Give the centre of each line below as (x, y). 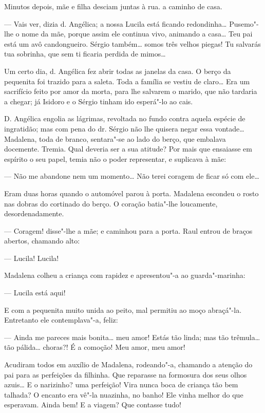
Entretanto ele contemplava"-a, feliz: (61, 320)
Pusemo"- (244, 23)
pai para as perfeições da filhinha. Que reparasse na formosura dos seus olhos (126, 374)
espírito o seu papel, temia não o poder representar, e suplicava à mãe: (115, 158)
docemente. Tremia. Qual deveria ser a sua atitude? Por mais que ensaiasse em (128, 149)
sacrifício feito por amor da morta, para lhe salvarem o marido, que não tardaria (131, 91)
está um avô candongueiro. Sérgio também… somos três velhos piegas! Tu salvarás (132, 43)
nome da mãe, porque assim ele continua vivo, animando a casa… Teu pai (137, 34)
